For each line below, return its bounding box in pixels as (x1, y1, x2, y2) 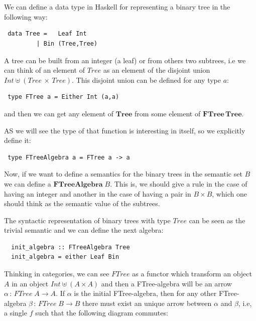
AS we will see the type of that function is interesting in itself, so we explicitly (4, 125, 245, 135)
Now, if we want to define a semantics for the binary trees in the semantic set (4, 169, 242, 179)
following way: (4, 11, 48, 22)
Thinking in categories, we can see (4, 268, 109, 279)
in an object (12, 278, 49, 288)
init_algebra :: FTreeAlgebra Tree (11, 243, 130, 251)
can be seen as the (189, 215, 245, 225)
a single (4, 307, 27, 318)
